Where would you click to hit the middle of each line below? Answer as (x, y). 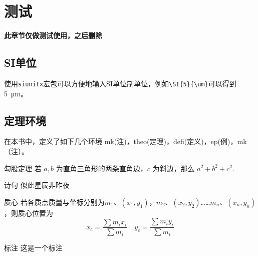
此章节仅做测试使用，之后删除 (53, 35)
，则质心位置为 (29, 213)
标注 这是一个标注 (33, 248)
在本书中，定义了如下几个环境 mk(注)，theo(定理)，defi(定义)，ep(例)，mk (125, 141)
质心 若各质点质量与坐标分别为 (54, 202)
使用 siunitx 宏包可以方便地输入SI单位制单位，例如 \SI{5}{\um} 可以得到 (120, 83)
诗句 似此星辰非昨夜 (37, 185)
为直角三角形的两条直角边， (101, 168)
